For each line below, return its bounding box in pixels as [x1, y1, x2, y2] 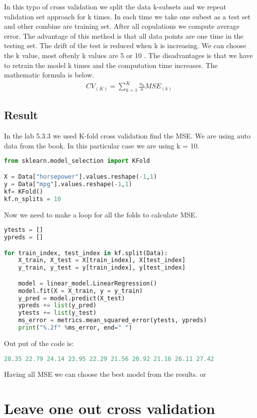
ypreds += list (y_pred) [18, 302, 97, 309]
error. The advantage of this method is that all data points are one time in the [4, 30, 244, 41]
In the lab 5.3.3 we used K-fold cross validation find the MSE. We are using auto [4, 131, 251, 141]
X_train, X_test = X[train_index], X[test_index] [18, 257, 186, 264]
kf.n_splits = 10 [4, 195, 61, 203]
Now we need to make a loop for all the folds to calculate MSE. [4, 209, 197, 219]
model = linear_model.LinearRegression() [18, 279, 157, 287]
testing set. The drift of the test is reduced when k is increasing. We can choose [4, 40, 247, 51]
